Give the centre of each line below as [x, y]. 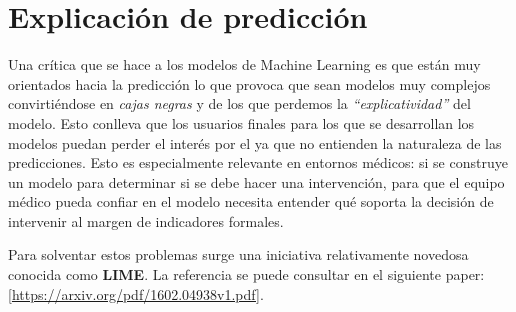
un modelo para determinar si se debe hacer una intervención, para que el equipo [256, 181]
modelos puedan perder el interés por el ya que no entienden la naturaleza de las [255, 142]
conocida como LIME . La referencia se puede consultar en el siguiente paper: [246, 274]
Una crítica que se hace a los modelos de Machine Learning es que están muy [244, 64]
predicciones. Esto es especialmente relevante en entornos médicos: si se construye [258, 162]
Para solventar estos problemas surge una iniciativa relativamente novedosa [238, 254]
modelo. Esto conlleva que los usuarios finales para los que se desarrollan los [241, 122]
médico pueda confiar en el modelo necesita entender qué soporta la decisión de [251, 201]
